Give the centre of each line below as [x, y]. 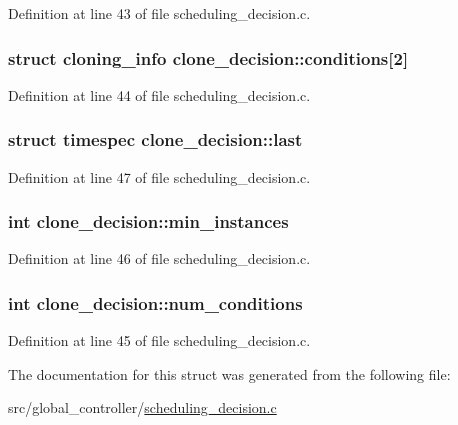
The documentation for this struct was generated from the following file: [229, 373]
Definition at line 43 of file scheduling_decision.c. [159, 13]
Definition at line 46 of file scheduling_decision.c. [159, 258]
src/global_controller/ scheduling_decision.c [142, 407]
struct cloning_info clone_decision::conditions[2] [208, 57]
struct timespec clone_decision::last [155, 139]
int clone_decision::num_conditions [155, 302]
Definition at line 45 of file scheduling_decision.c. [159, 340]
